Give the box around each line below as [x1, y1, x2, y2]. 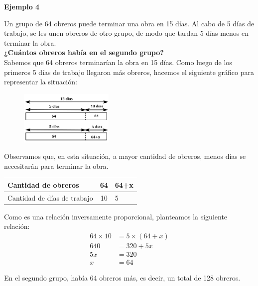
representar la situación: [4, 76, 77, 87]
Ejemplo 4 [4, 1, 40, 11]
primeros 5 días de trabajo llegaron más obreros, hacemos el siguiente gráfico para [4, 67, 255, 77]
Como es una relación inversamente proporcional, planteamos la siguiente [4, 211, 228, 221]
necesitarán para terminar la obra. [4, 160, 109, 171]
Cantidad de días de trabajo [7, 192, 93, 203]
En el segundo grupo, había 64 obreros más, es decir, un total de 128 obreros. [4, 273, 241, 283]
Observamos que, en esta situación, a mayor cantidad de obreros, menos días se [4, 151, 246, 161]
